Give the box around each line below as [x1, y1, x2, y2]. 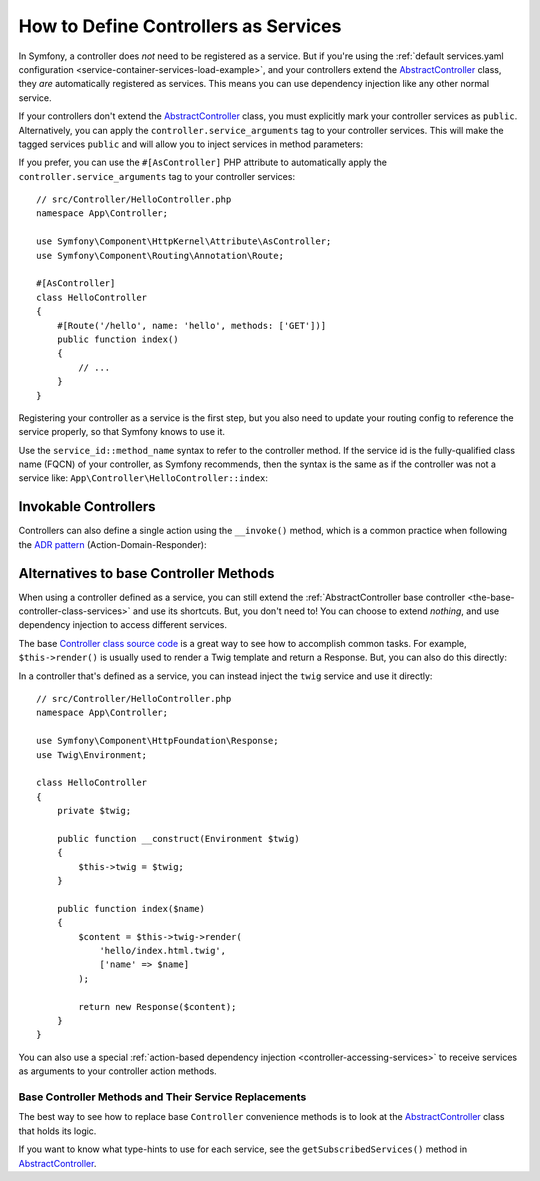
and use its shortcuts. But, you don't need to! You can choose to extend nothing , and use [132, 605, 500, 617]
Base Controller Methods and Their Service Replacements [18, 1090, 307, 1104]
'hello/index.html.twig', [99, 945, 227, 957]
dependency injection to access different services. [18, 619, 227, 631]
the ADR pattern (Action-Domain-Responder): [18, 538, 207, 550]
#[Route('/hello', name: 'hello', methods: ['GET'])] [56, 320, 327, 331]
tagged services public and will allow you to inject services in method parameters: [18, 138, 364, 150]
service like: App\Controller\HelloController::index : [18, 472, 269, 484]
